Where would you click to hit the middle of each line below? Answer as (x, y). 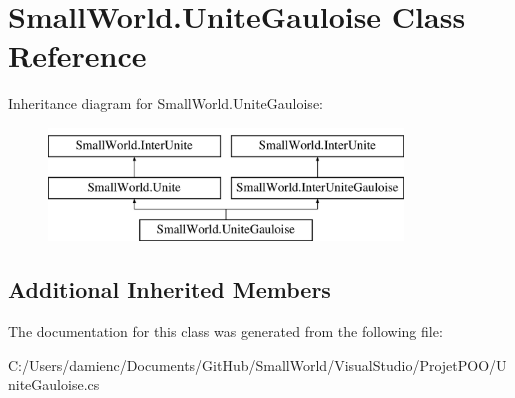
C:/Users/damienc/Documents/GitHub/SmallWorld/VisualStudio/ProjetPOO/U (257, 364)
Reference (77, 55)
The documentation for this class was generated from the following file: (225, 331)
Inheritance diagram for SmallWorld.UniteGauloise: (165, 103)
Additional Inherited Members (169, 289)
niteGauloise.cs (54, 384)
